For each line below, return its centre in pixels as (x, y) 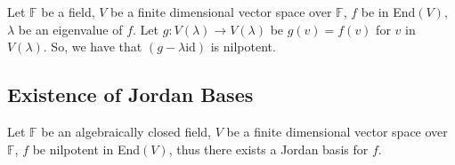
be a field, (68, 12)
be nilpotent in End (86, 149)
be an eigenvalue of (70, 29)
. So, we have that (93, 47)
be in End (388, 12)
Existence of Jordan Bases (130, 94)
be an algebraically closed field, (126, 131)
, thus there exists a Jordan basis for (268, 149)
